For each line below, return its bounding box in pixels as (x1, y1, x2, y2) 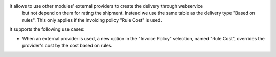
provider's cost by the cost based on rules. (22, 42, 112, 48)
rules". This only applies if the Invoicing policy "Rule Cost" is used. (22, 17, 162, 23)
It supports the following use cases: (9, 26, 85, 32)
